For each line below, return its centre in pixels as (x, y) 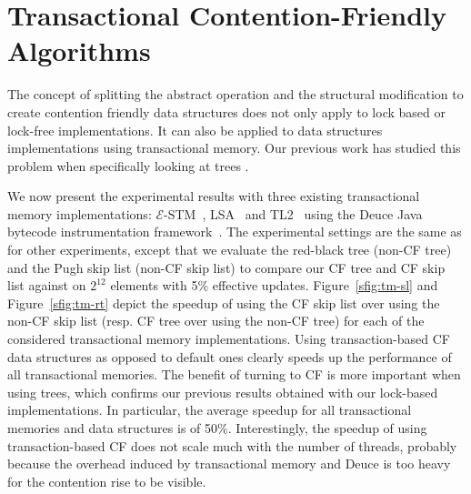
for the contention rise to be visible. (107, 481)
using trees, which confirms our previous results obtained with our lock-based (223, 392)
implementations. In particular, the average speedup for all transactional (210, 410)
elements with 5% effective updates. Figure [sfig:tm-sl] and (274, 285)
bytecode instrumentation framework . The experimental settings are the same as (235, 232)
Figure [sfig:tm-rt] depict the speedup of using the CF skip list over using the (224, 302)
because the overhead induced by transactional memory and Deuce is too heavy (229, 464)
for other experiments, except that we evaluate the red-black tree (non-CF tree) (230, 250)
